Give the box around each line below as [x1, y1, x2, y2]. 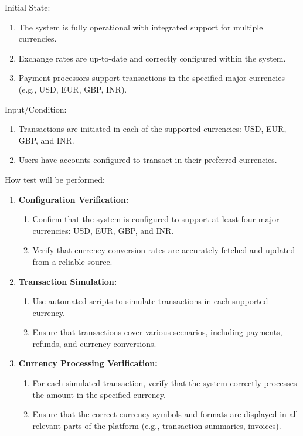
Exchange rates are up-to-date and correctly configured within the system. [18, 52, 286, 64]
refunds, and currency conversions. [32, 337, 156, 349]
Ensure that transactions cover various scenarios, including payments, [32, 326, 282, 338]
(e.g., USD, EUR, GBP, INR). [18, 83, 127, 95]
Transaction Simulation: [18, 275, 117, 287]
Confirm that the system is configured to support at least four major [32, 213, 280, 225]
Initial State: [5, 1, 50, 13]
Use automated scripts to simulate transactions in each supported [32, 295, 268, 307]
